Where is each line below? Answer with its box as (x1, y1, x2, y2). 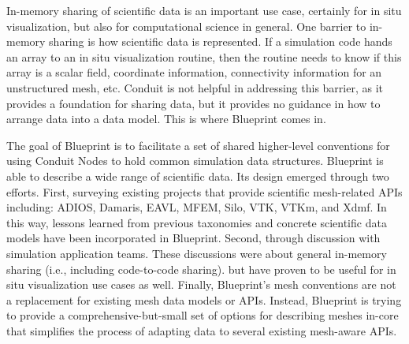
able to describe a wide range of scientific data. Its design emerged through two (6, 167, 389, 184)
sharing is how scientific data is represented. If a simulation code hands (49, 33, 392, 50)
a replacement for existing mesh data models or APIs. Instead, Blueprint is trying (6, 291, 402, 308)
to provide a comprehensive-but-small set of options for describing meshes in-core (6, 307, 399, 323)
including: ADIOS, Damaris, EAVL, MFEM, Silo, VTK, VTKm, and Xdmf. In (6, 199, 387, 215)
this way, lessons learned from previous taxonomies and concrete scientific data (6, 214, 387, 230)
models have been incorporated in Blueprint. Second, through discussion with (6, 230, 381, 246)
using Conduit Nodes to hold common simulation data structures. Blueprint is (6, 152, 384, 169)
